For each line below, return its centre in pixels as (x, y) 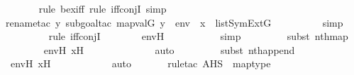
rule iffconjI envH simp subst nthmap (198, 36)
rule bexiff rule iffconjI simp (103, 8)
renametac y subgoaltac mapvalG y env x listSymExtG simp (175, 22)
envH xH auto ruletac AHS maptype (140, 63)
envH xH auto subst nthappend (169, 49)
